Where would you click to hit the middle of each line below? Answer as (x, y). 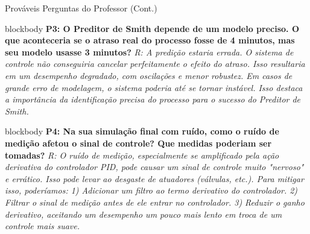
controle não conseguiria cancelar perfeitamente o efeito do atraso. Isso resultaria (155, 64)
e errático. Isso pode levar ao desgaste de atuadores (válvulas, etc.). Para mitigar (154, 178)
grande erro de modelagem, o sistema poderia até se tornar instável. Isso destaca (154, 87)
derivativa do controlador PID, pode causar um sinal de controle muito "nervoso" (154, 167)
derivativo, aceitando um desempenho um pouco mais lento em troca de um (144, 214)
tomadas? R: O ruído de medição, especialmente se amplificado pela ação (142, 155)
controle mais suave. (42, 226)
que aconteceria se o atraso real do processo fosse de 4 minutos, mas (150, 40)
